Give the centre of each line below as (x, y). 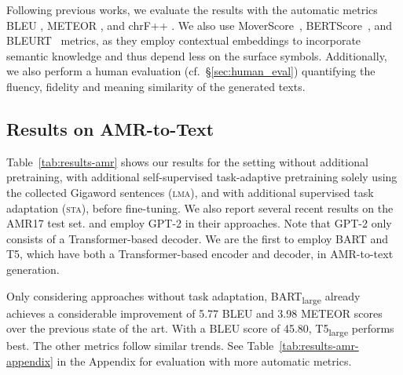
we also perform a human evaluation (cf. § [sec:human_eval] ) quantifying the (191, 71)
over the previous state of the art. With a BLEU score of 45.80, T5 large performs (200, 329)
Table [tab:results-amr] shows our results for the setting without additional (187, 161)
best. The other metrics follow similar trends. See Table (140, 346)
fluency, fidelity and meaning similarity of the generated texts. (156, 86)
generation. (33, 269)
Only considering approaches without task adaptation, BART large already (183, 297)
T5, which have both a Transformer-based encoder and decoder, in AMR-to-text (200, 254)
